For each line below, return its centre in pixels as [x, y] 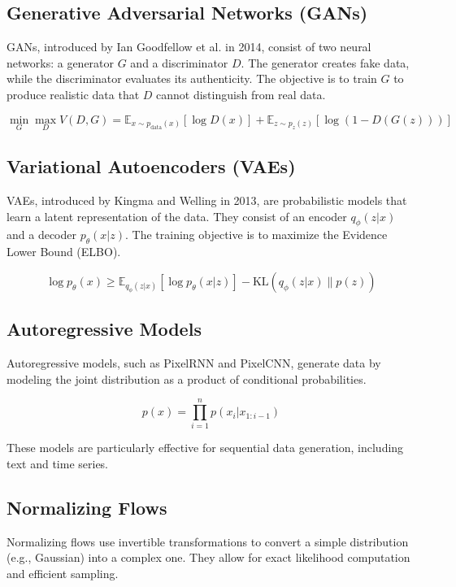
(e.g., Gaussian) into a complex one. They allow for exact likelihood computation [208, 557]
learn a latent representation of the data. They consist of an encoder [177, 216]
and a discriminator [179, 62]
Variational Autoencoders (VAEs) [151, 166]
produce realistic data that [73, 94]
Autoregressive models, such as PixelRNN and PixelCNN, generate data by [194, 363]
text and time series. [58, 463]
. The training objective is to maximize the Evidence [256, 235]
